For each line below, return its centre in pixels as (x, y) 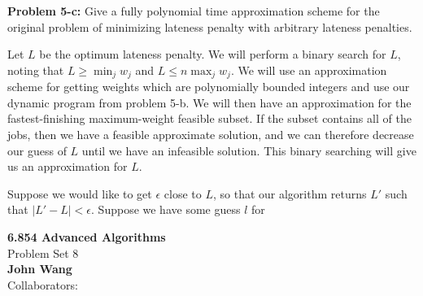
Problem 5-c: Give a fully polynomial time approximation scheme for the (194, 11)
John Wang (40, 269)
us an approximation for (68, 166)
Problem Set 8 (43, 252)
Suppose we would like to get (80, 193)
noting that (36, 70)
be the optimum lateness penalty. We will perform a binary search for (213, 54)
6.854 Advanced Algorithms (87, 236)
